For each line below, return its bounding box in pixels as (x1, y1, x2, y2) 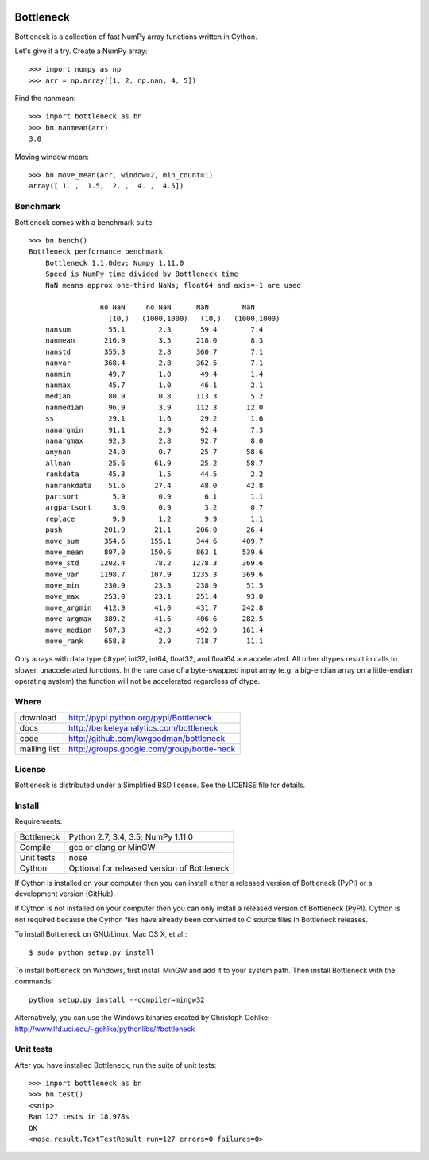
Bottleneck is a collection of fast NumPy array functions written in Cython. (14, 32, 257, 41)
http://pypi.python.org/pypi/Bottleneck (68, 712, 212, 724)
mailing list (19, 743, 60, 755)
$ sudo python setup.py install (29, 948, 155, 957)
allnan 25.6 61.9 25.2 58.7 (44, 458, 264, 467)
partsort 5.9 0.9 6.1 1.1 (44, 491, 264, 501)
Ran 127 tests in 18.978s (29, 1112, 130, 1121)
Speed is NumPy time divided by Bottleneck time (44, 270, 238, 278)
